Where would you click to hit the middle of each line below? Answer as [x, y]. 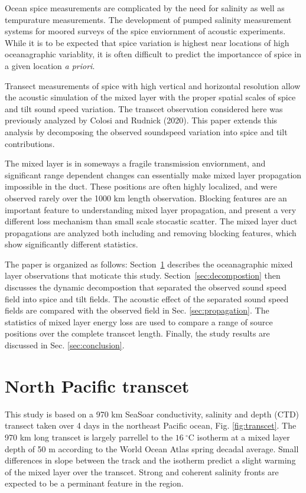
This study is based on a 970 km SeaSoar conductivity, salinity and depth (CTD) [152, 414]
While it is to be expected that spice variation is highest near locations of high [147, 42]
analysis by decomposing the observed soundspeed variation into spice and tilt [146, 131]
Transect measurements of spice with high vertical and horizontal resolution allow [153, 85]
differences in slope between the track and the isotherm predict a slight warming [150, 460]
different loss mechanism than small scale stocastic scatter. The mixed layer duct [151, 221]
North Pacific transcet [97, 385]
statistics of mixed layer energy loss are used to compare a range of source [139, 321]
